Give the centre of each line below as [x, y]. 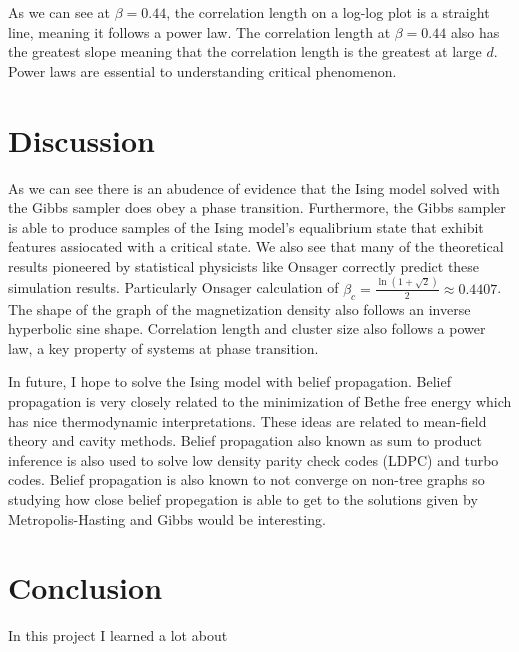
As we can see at [59, 12]
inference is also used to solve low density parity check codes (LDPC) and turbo [253, 459]
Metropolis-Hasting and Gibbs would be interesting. [167, 518]
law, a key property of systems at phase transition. [163, 347]
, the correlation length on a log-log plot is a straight [328, 12]
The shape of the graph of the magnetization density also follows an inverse [239, 308]
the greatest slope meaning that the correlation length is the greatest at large [245, 51]
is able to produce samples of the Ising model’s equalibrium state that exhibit [246, 226]
